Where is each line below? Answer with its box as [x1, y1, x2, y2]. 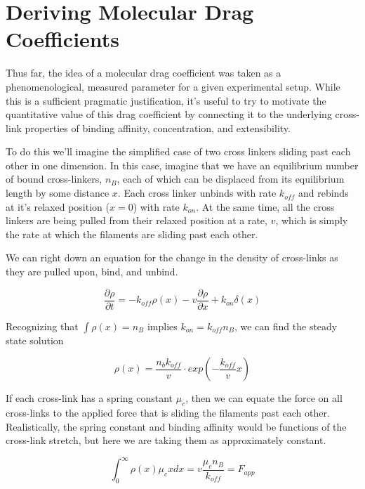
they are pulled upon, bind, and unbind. [6, 264, 178, 279]
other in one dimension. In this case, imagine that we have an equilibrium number [6, 157, 359, 172]
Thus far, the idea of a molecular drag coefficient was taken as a [6, 65, 281, 80]
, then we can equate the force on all [185, 391, 343, 405]
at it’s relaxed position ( [6, 199, 109, 214]
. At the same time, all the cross [196, 199, 335, 214]
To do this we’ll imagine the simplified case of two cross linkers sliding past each [6, 144, 351, 159]
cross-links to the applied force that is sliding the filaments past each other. [6, 405, 330, 420]
